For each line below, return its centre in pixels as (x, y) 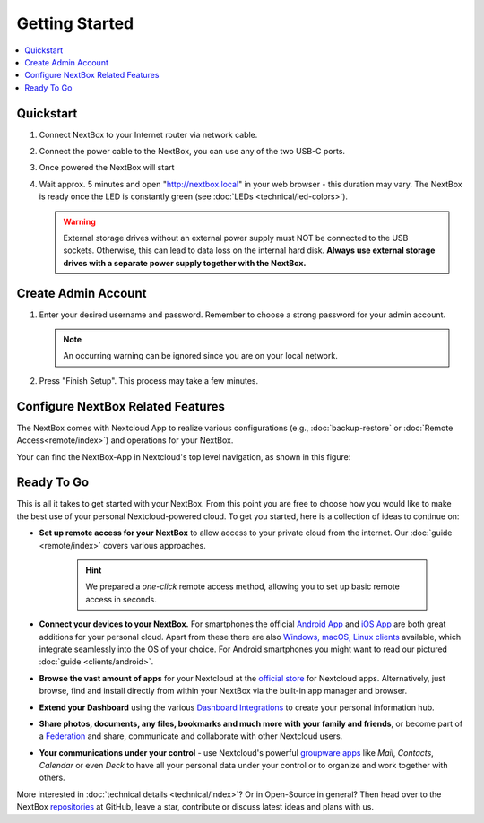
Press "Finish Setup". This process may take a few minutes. (149, 380)
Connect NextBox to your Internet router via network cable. (148, 134)
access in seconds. (121, 599)
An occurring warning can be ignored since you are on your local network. (200, 356)
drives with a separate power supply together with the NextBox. (185, 263)
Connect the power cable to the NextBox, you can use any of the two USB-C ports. (192, 152)
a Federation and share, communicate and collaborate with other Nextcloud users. (191, 736)
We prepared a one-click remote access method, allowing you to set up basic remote (243, 586)
